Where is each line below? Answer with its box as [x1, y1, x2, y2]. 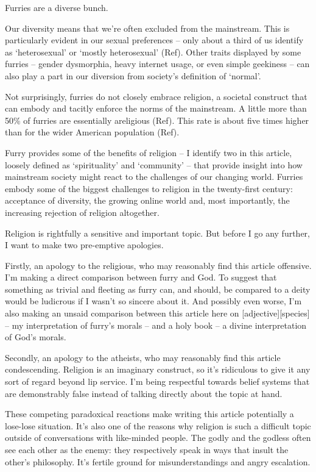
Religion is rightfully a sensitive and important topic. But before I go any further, [5, 226, 310, 239]
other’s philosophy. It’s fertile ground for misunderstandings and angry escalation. [5, 455, 311, 468]
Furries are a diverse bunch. [5, 1, 108, 13]
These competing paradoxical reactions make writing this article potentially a [5, 407, 294, 420]
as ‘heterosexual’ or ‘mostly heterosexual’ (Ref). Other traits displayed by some [5, 45, 301, 58]
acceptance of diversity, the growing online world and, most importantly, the [5, 194, 290, 207]
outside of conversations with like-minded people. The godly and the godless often [5, 431, 311, 444]
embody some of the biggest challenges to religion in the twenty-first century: [5, 182, 293, 195]
